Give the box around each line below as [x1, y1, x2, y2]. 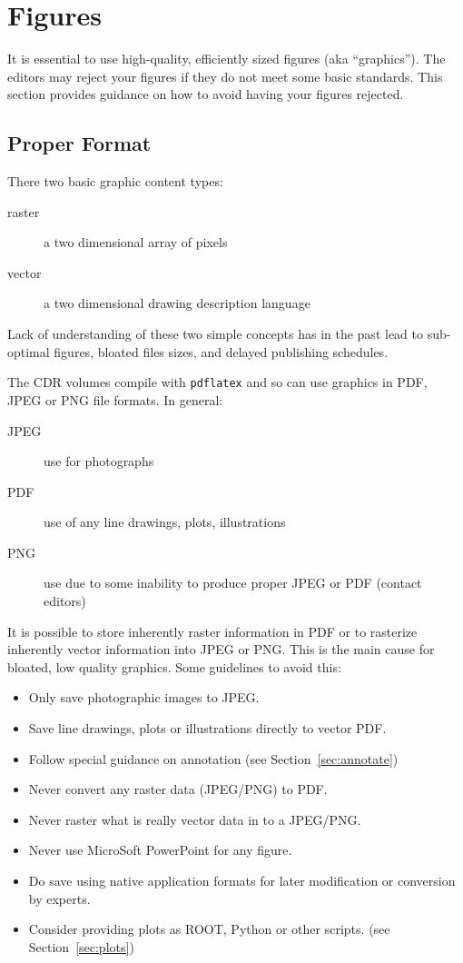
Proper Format [7, 129, 152, 157]
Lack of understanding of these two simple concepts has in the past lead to [7, 324, 423, 343]
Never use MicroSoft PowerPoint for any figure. [28, 840, 292, 859]
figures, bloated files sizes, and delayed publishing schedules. [54, 342, 389, 361]
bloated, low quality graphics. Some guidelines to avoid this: [7, 657, 341, 676]
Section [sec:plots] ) [28, 937, 134, 956]
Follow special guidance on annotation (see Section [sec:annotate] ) [28, 749, 399, 768]
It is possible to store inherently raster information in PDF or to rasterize [7, 621, 418, 640]
